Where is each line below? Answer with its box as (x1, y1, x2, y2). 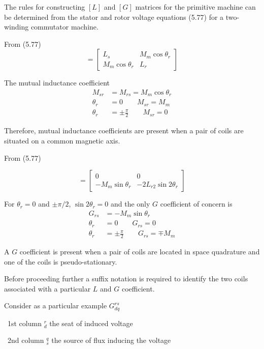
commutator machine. (30, 21, 98, 32)
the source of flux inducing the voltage (51, 335, 171, 345)
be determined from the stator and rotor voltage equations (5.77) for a (4, 11, 224, 22)
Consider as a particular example (4, 300, 107, 311)
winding (4, 21, 29, 32)
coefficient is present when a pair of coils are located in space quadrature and (19, 246, 260, 257)
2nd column (7, 335, 44, 345)
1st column (7, 317, 42, 328)
